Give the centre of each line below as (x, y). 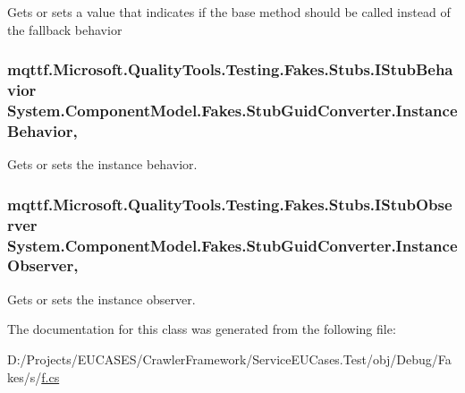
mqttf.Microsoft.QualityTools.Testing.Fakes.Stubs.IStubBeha (230, 69)
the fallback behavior (65, 29)
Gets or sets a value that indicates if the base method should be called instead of (229, 12)
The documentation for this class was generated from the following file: (202, 329)
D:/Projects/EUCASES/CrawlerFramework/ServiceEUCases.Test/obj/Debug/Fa (229, 359)
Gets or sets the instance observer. (101, 299)
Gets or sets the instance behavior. (102, 164)
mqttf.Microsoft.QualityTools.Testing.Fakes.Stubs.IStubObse (230, 204)
